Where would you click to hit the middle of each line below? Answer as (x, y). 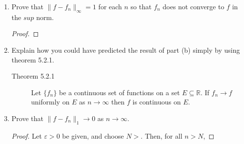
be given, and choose (93, 135)
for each (110, 6)
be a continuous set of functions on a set (120, 92)
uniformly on (50, 102)
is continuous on (157, 102)
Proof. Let (27, 135)
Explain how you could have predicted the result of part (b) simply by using (126, 50)
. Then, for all (162, 135)
